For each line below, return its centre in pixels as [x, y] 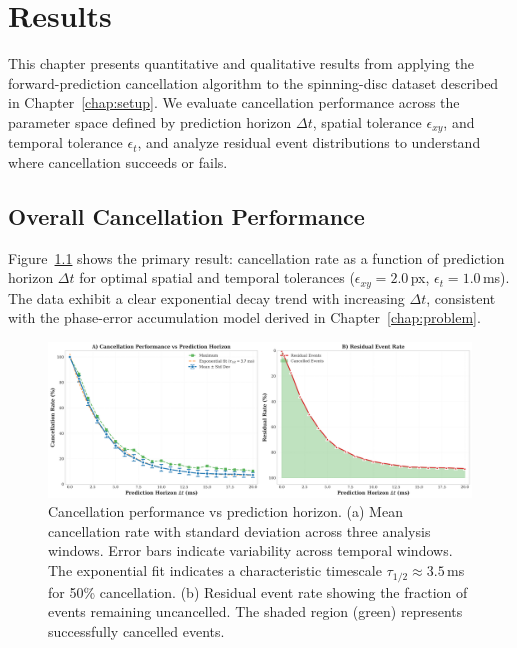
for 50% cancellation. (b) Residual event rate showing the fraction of [258, 591]
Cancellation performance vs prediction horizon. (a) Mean [225, 511]
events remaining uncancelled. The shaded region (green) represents [255, 611]
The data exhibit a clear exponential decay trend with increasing [206, 297]
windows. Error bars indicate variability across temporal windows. [250, 550]
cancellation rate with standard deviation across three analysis [239, 530]
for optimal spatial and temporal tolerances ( [217, 277]
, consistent [461, 297]
